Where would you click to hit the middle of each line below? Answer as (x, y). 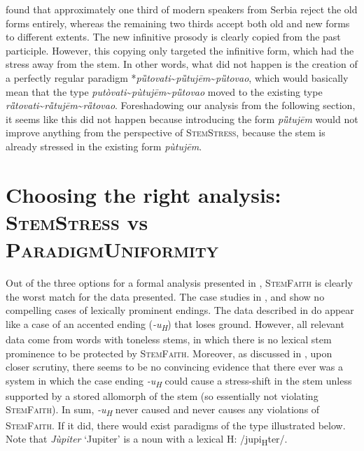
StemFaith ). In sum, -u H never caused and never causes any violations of (163, 410)
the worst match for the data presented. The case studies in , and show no (165, 296)
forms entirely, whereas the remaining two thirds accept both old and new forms (178, 23)
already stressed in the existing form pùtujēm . (104, 146)
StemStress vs (77, 221)
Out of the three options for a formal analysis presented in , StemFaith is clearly (179, 283)
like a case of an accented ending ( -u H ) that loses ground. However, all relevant (175, 324)
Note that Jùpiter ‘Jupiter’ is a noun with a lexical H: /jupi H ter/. (147, 439)
